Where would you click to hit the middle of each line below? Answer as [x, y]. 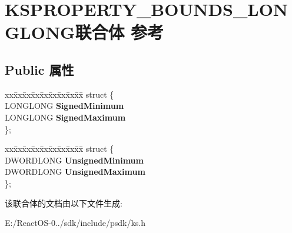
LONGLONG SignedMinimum [64, 106]
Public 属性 [39, 69]
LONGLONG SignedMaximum [65, 117]
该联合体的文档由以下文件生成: [64, 203]
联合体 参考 [120, 32]
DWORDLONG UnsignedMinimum [74, 160]
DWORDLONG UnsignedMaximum [75, 172]
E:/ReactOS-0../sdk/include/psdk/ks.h [75, 223]
